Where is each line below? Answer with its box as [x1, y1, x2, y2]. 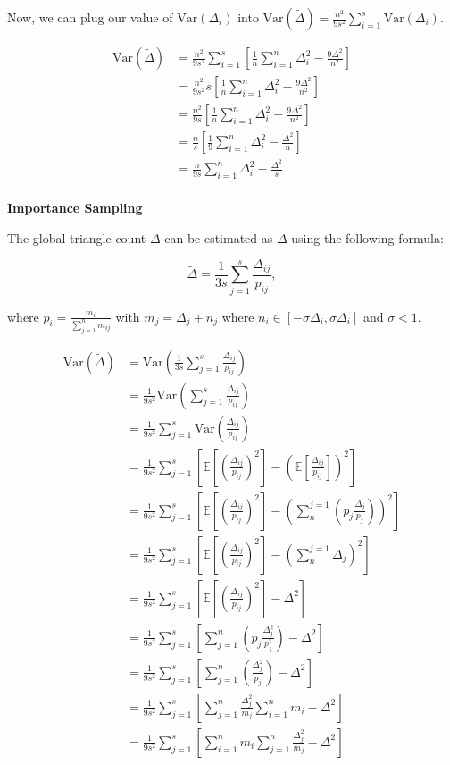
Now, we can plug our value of [7, 8, 173, 26]
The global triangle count [7, 228, 146, 247]
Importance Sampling [7, 198, 143, 217]
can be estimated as [164, 228, 273, 247]
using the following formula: [291, 228, 444, 247]
